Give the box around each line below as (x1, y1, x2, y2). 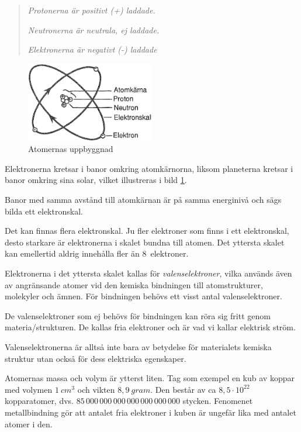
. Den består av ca (150, 383, 216, 395)
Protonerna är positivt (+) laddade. (27, 4, 155, 16)
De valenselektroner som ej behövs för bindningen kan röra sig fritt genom (5, 309, 271, 322)
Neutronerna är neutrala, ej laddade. (27, 23, 160, 36)
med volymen (5, 383, 53, 395)
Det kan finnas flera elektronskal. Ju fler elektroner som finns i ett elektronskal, (5, 224, 289, 237)
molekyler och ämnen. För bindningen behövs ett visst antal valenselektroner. (5, 290, 282, 302)
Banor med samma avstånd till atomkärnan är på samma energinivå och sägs (5, 193, 282, 206)
